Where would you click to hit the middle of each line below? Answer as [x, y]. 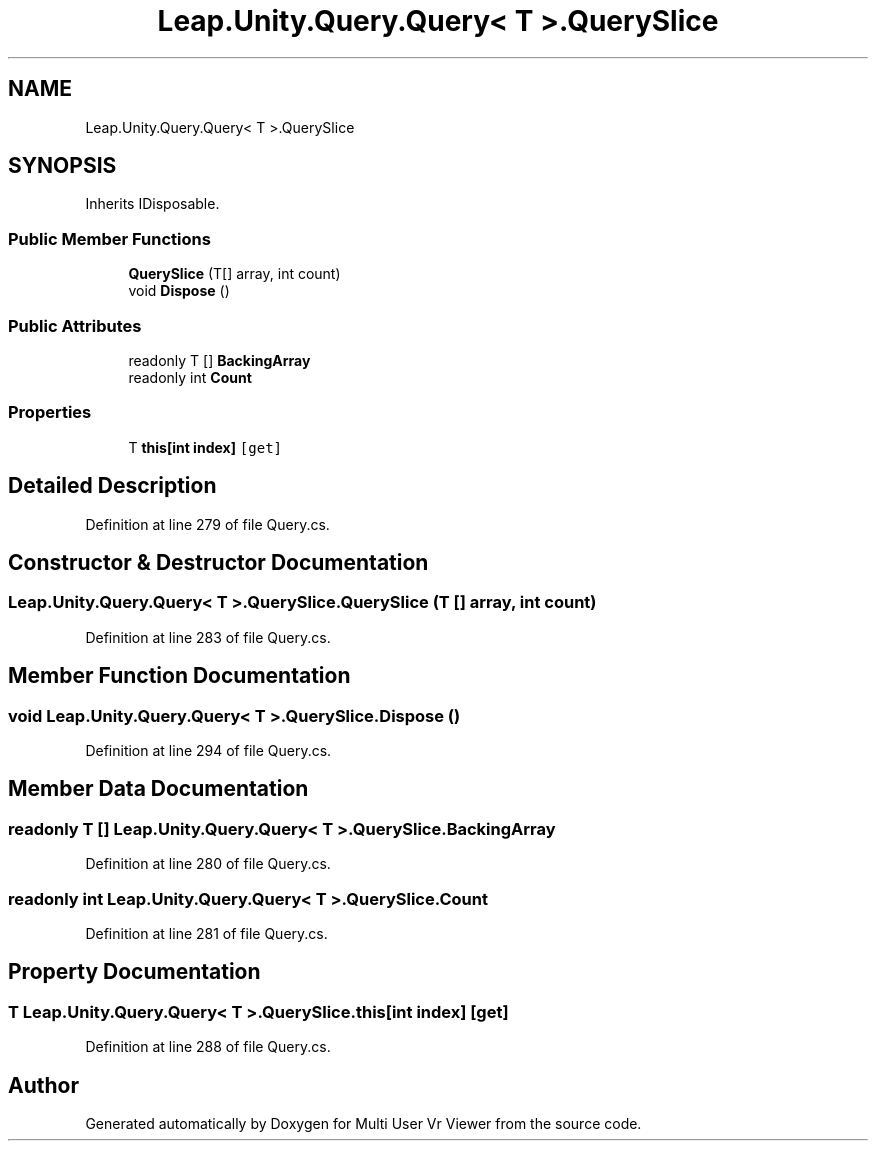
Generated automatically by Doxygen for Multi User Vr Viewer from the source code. [363, 1123]
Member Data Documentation [158, 789]
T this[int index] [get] [205, 447]
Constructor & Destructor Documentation [218, 562]
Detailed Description [112, 486]
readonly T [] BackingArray [219, 360]
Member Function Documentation [179, 676]
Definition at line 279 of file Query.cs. [207, 524]
